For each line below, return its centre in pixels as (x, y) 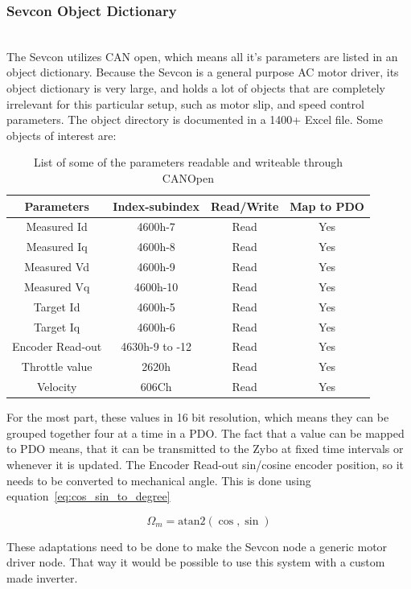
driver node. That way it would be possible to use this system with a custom (196, 562)
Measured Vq (57, 286)
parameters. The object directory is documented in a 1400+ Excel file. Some (195, 119)
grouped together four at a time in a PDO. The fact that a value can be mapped (205, 432)
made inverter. (42, 578)
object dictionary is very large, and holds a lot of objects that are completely (196, 88)
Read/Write (245, 206)
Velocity (57, 387)
